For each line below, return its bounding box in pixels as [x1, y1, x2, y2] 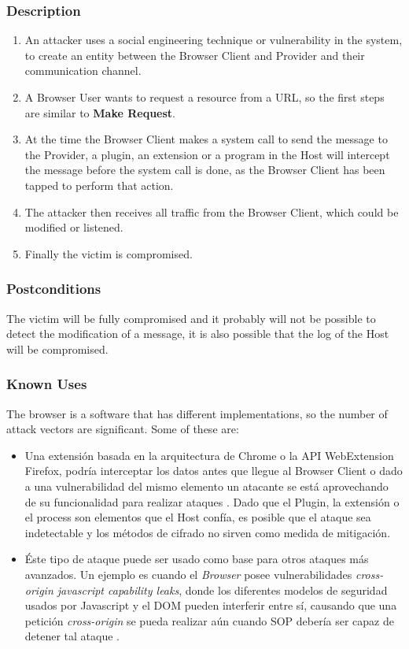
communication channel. [24, 62, 142, 79]
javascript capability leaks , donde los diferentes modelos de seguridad [57, 581, 388, 598]
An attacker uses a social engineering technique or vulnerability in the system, [24, 32, 403, 48]
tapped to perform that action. [24, 176, 174, 193]
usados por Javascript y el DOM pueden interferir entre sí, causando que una [24, 597, 397, 614]
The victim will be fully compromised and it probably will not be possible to [6, 310, 376, 326]
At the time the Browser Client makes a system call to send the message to [24, 131, 388, 147]
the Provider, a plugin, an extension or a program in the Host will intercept [24, 146, 390, 162]
